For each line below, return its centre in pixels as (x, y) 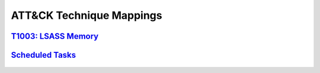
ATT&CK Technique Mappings (87, 15)
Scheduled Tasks (44, 55)
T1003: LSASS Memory (55, 36)
